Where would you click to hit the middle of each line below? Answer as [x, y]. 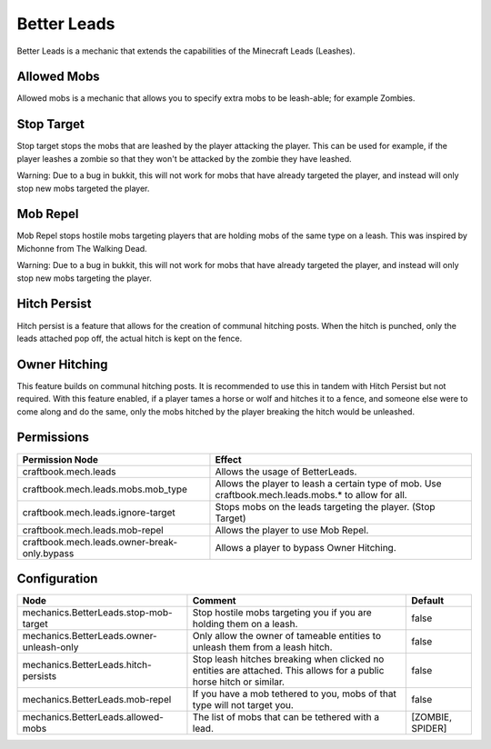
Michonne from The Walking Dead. [82, 248]
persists [40, 676]
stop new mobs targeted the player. [83, 188]
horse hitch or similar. [239, 682]
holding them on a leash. [245, 624]
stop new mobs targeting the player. [84, 278]
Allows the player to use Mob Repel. [292, 530]
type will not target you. [243, 705]
